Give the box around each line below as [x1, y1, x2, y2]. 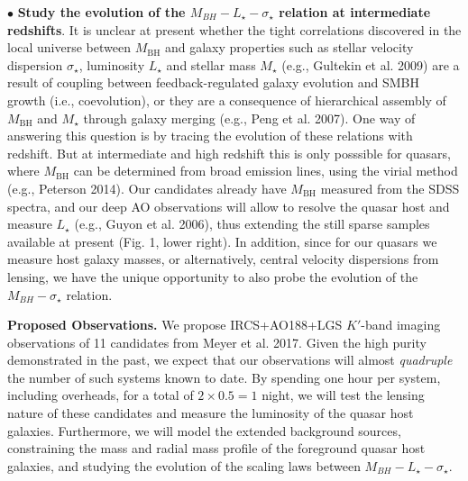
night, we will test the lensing [262, 386, 425, 404]
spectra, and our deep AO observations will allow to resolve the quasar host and [7, 196, 450, 215]
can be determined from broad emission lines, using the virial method [73, 161, 458, 180]
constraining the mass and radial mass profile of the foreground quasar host [7, 439, 426, 458]
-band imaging [361, 315, 441, 334]
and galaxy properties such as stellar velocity [164, 38, 414, 57]
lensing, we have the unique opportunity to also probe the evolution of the [7, 267, 418, 286]
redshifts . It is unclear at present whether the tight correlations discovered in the [7, 20, 462, 39]
